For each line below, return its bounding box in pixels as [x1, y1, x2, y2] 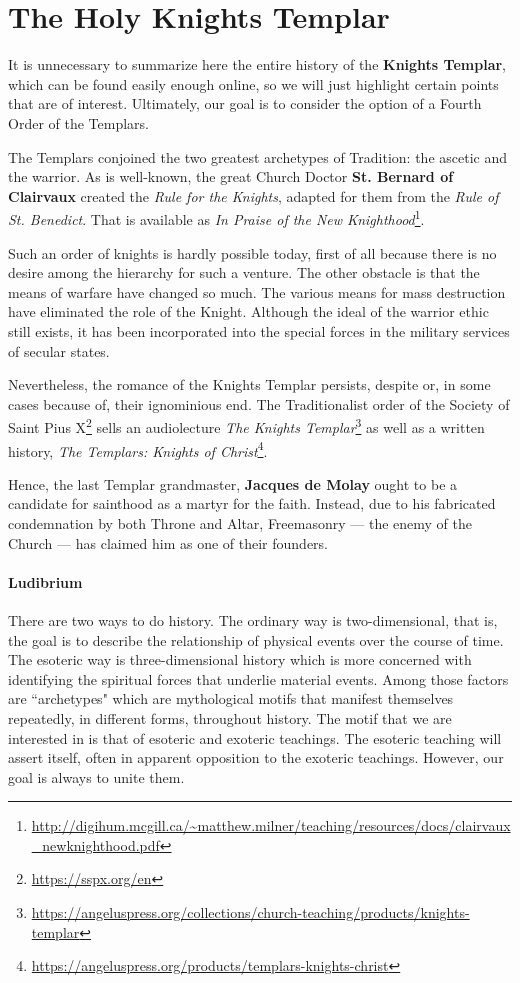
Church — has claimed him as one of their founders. [8, 532, 329, 553]
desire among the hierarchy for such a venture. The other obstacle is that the [8, 262, 480, 283]
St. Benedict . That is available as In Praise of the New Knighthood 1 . [8, 206, 425, 229]
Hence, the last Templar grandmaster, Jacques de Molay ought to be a [8, 473, 458, 494]
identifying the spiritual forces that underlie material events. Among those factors [8, 668, 509, 689]
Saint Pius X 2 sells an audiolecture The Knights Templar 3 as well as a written [8, 414, 485, 437]
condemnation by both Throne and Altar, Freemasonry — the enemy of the [8, 512, 473, 533]
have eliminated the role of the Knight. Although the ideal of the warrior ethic [8, 301, 489, 322]
